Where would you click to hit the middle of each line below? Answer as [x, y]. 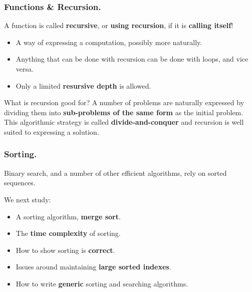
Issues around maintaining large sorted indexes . [93, 267]
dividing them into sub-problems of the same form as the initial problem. [124, 112]
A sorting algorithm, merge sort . [68, 216]
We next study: [28, 199]
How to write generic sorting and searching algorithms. [102, 283]
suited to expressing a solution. [52, 131]
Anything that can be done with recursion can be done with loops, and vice [132, 59]
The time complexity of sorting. [68, 233]
